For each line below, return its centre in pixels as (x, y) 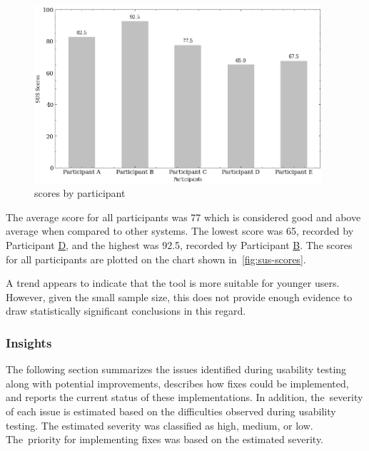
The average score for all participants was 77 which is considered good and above (183, 217)
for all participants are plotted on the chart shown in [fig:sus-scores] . (156, 259)
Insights (29, 342)
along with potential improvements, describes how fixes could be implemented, (177, 383)
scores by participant (80, 193)
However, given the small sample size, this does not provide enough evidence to (179, 297)
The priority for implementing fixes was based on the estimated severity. (165, 439)
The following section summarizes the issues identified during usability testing (176, 369)
